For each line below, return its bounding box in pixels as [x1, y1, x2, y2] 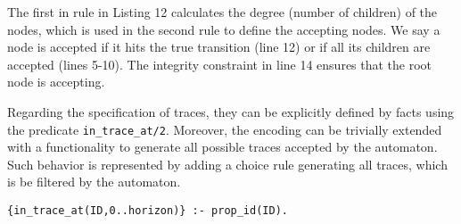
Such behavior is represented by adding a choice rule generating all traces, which [7, 154, 448, 173]
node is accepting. [7, 72, 105, 91]
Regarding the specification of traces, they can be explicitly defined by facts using [7, 102, 455, 120]
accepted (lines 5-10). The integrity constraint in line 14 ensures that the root [7, 54, 432, 73]
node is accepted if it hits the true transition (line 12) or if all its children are [7, 37, 431, 56]
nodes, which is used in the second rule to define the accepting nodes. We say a [7, 20, 440, 38]
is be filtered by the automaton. [7, 172, 181, 191]
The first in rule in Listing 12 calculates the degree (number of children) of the [7, 3, 438, 21]
